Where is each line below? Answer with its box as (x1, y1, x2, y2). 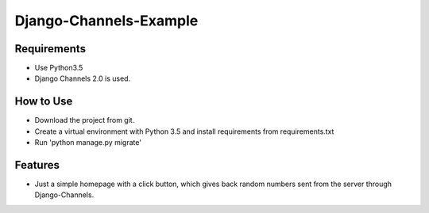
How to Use (14, 95, 73, 108)
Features (14, 158, 60, 172)
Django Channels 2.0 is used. (34, 74, 131, 83)
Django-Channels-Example (14, 12, 199, 29)
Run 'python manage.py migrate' (34, 138, 142, 147)
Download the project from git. (34, 116, 135, 125)
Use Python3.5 (34, 63, 83, 73)
